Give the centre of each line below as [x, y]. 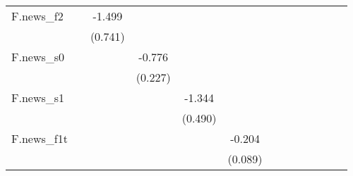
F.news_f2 [37, 16]
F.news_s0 [38, 57]
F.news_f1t [40, 138]
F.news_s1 [38, 98]
